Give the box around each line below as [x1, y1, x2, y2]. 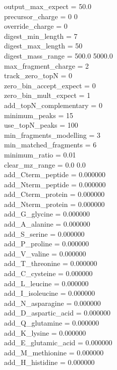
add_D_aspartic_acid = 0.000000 [4, 307, 111, 318]
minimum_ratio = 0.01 [4, 149, 76, 160]
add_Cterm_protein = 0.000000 [4, 189, 105, 199]
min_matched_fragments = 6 [4, 139, 97, 150]
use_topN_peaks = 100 [4, 120, 78, 130]
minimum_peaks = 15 [4, 110, 73, 120]
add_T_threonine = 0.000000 [4, 258, 97, 269]
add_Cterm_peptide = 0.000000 [4, 169, 106, 180]
